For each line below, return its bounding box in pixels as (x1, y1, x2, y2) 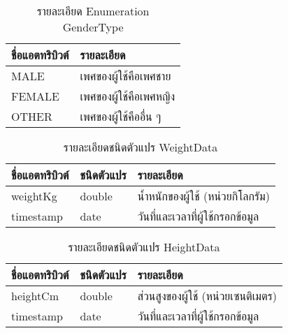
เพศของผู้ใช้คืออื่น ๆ (80, 108, 161, 124)
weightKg (11, 188, 57, 204)
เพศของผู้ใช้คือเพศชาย (80, 68, 171, 84)
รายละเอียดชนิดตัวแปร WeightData (63, 139, 218, 155)
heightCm (11, 288, 59, 304)
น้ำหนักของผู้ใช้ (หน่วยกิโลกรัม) (137, 188, 270, 204)
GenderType (62, 19, 124, 35)
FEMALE (11, 88, 59, 104)
